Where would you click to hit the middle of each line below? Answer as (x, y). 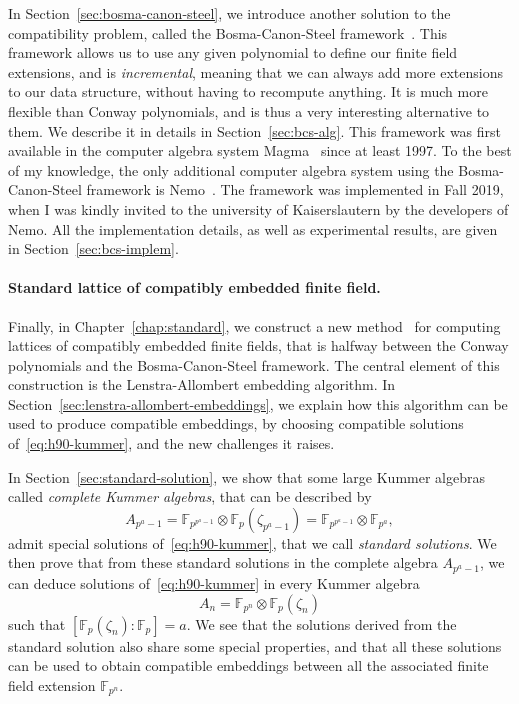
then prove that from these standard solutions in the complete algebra (223, 562)
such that (37, 623)
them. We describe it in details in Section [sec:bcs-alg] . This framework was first (255, 130)
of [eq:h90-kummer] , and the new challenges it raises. (171, 443)
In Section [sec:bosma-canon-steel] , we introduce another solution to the (229, 13)
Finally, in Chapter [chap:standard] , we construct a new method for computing (254, 325)
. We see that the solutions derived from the (321, 623)
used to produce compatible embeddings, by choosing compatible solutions (236, 423)
